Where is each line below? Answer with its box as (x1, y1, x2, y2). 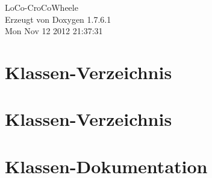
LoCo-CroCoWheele (5, 1, 78, 13)
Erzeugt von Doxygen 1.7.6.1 (5, 13, 111, 25)
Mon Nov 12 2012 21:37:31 (5, 25, 103, 37)
